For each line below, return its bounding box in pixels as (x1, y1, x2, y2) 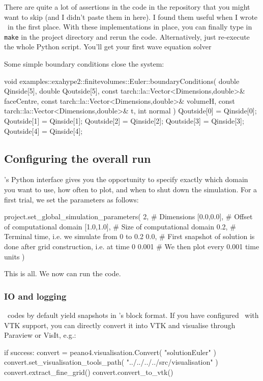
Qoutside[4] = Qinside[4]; (4, 125, 83, 136)
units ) (4, 251, 25, 261)
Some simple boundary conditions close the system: (4, 58, 164, 69)
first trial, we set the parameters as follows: (4, 194, 139, 204)
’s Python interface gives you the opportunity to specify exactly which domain (4, 174, 248, 185)
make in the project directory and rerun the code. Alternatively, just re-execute (4, 31, 250, 42)
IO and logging (4, 289, 67, 302)
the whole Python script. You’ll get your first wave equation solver (4, 41, 212, 52)
